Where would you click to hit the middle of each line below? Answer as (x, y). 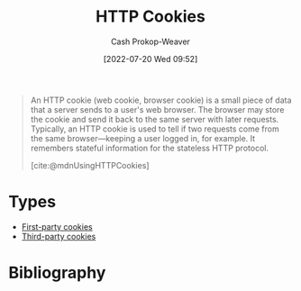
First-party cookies (57, 226)
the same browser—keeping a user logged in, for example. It (143, 138)
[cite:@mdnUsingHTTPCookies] (90, 165)
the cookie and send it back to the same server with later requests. (155, 119)
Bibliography (57, 273)
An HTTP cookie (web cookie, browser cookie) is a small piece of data (161, 100)
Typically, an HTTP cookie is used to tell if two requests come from (155, 129)
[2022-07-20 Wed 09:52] (150, 59)
